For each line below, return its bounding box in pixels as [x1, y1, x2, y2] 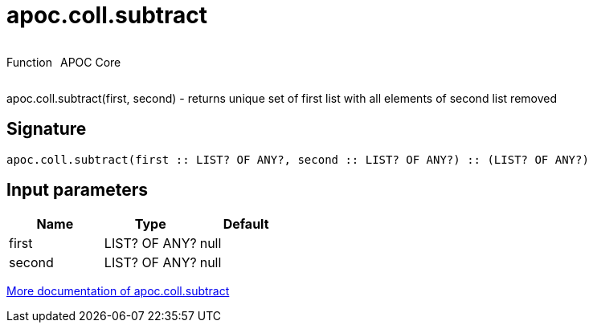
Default [223, 216, 269, 233]
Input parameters [6, 180, 149, 201]
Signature [6, 119, 87, 140]
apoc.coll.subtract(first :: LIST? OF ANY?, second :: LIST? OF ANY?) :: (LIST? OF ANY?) [6, 152, 589, 166]
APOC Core [59, 55, 121, 69]
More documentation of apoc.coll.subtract [6, 284, 230, 299]
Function [6, 55, 52, 69]
